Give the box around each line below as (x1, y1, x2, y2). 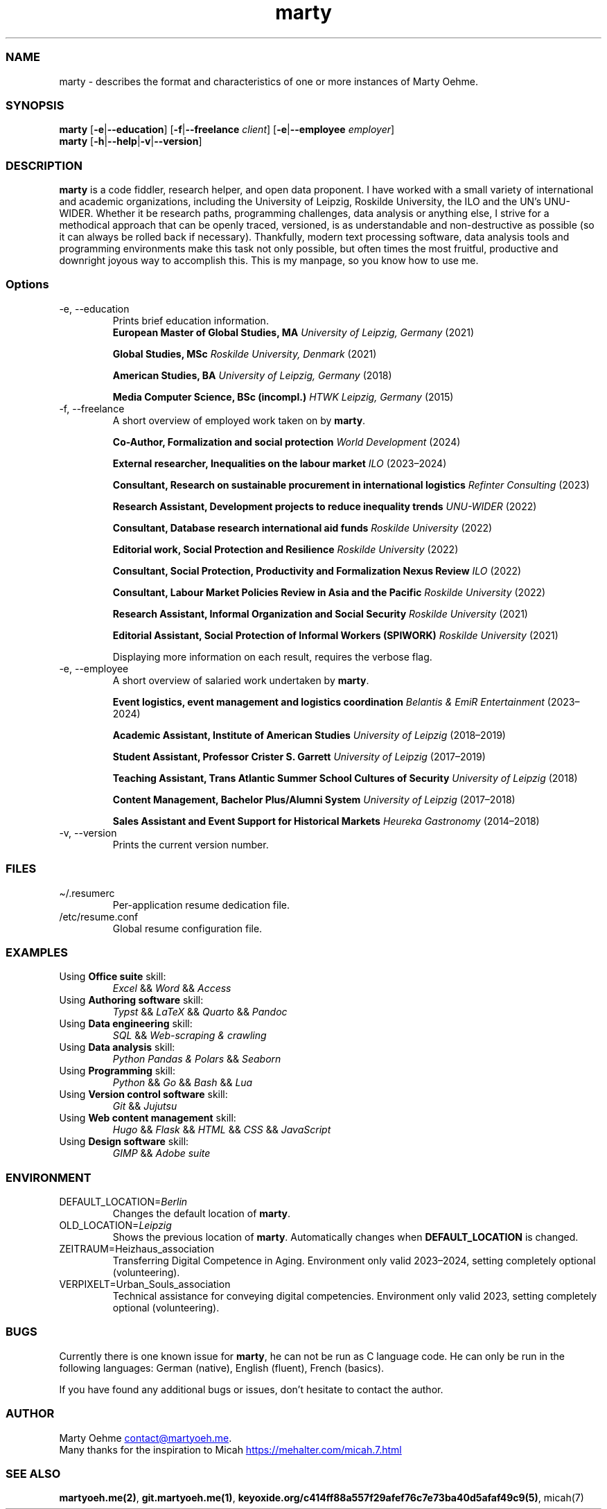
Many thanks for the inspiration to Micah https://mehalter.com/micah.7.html (59, 1443, 402, 1456)
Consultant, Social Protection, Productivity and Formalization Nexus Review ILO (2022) (112, 564, 522, 577)
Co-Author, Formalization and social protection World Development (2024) (112, 435, 461, 448)
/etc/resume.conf (59, 910, 139, 923)
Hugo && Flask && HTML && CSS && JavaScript (112, 1124, 331, 1136)
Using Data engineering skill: (59, 1018, 193, 1030)
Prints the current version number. (112, 838, 269, 851)
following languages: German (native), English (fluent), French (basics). (59, 1361, 385, 1374)
